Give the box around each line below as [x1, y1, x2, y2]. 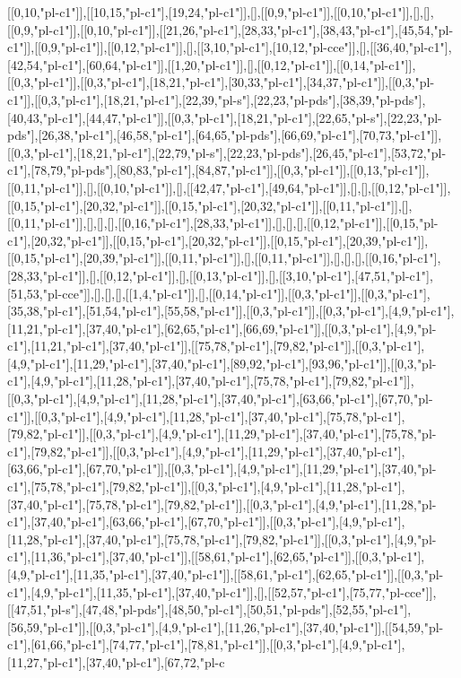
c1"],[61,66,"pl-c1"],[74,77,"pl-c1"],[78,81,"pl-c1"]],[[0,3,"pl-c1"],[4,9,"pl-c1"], [7, 635, 405, 654]
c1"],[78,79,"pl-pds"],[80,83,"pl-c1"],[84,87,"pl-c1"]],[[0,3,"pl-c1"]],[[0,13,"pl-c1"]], [7, 161, 430, 179]
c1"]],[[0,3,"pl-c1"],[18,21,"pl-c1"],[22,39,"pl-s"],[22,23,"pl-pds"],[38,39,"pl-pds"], [7, 90, 426, 109]
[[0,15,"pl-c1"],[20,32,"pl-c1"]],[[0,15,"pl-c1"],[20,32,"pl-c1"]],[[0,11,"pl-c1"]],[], [7, 196, 413, 214]
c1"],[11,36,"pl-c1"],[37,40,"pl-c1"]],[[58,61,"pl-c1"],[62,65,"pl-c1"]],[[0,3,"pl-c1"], [7, 547, 425, 566]
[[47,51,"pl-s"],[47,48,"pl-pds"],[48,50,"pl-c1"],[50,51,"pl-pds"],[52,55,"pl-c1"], [7, 600, 412, 619]
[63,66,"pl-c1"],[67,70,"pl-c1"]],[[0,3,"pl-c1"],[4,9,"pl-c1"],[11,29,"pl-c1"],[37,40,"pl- [7, 459, 437, 478]
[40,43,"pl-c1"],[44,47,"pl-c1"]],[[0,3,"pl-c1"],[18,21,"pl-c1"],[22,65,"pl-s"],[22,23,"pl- [7, 108, 442, 126]
